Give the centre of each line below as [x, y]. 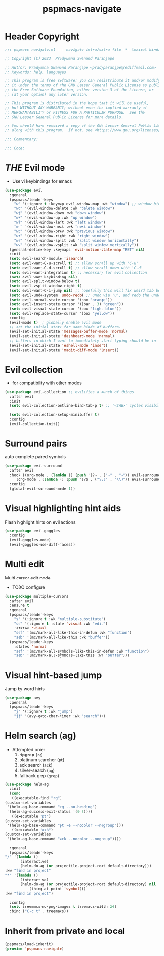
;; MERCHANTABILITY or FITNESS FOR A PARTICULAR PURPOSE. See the [75, 112]
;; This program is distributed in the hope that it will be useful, [77, 103]
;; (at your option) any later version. [47, 95]
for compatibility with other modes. [47, 383]
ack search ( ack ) [36, 765]
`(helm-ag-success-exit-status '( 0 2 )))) [50, 812]
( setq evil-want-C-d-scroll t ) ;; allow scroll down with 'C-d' [76, 268]
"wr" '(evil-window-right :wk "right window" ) [62, 236]
